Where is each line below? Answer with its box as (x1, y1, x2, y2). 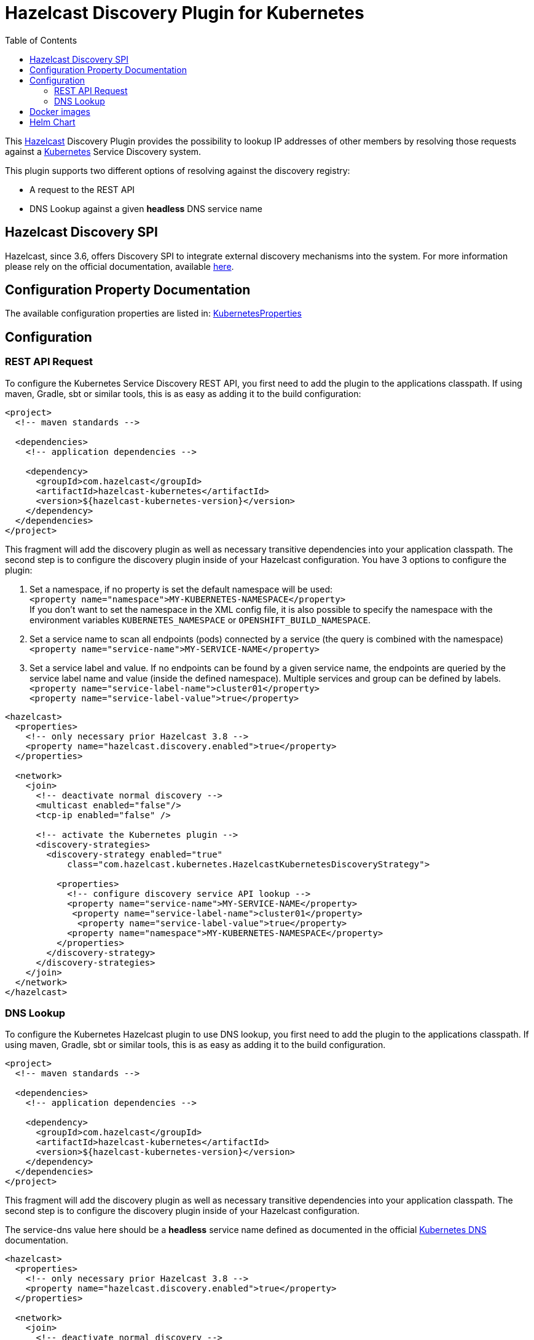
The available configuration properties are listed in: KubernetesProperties (5, 308, 302, 319)
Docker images (29, 106, 90, 117)
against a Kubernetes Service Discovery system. (5, 146, 202, 157)
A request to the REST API (29, 184, 135, 195)
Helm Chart (29, 116, 76, 127)
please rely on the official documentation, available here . (5, 261, 234, 272)
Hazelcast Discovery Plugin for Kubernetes (5, 2, 364, 23)
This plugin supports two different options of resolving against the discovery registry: (5, 165, 350, 176)
